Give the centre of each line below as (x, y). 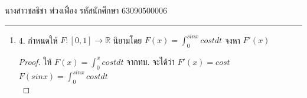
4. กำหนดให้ (38, 40)
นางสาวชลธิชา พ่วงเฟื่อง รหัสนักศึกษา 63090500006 (86, 10)
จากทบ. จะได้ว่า (151, 61)
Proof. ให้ (35, 61)
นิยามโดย (128, 40)
